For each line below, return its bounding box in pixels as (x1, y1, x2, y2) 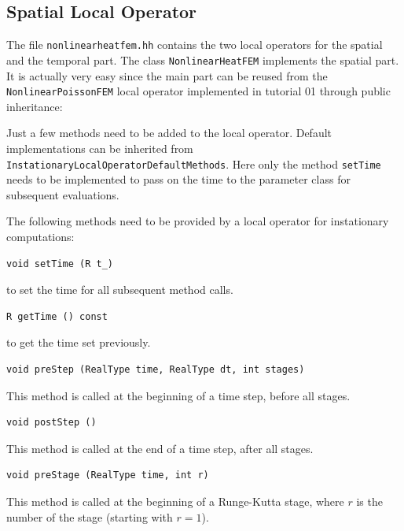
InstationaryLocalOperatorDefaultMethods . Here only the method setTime (6, 155, 381, 172)
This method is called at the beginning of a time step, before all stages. (6, 387, 351, 403)
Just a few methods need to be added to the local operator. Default (6, 124, 332, 141)
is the (356, 492, 383, 509)
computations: (6, 228, 75, 244)
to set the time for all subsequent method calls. (6, 281, 233, 298)
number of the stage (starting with (6, 508, 173, 525)
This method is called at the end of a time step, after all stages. (6, 440, 314, 456)
